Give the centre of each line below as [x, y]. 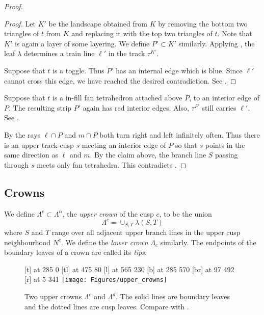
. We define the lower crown [105, 242]
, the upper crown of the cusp [108, 213]
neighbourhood [28, 242]
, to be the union [186, 213]
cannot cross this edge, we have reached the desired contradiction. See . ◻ [120, 80]
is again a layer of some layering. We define [82, 43]
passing [227, 155]
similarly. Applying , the [217, 43]
